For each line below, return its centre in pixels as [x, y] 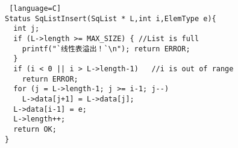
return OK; [35, 129]
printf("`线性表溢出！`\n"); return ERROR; [106, 49]
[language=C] [35, 8]
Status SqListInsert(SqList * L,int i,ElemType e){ [111, 18]
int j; [27, 29]
